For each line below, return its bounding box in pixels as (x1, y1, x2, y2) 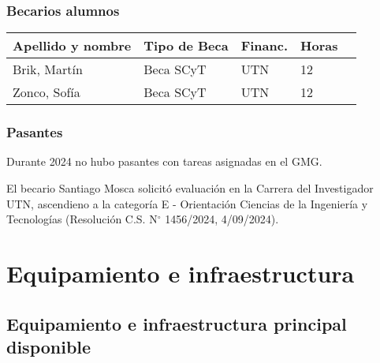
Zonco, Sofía (13, 83, 80, 102)
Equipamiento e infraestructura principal (6, 311, 347, 335)
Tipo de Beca (143, 36, 229, 55)
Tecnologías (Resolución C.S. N (6, 211, 158, 227)
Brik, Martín (13, 60, 83, 79)
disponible (6, 334, 91, 358)
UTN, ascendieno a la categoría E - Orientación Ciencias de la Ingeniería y (6, 195, 368, 211)
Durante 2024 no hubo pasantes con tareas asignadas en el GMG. (6, 153, 322, 170)
